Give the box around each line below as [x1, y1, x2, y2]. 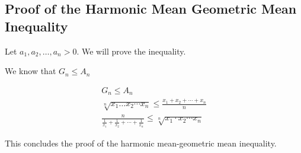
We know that [5, 65, 56, 77]
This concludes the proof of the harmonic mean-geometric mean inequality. [5, 136, 277, 149]
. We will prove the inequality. [76, 44, 186, 57]
